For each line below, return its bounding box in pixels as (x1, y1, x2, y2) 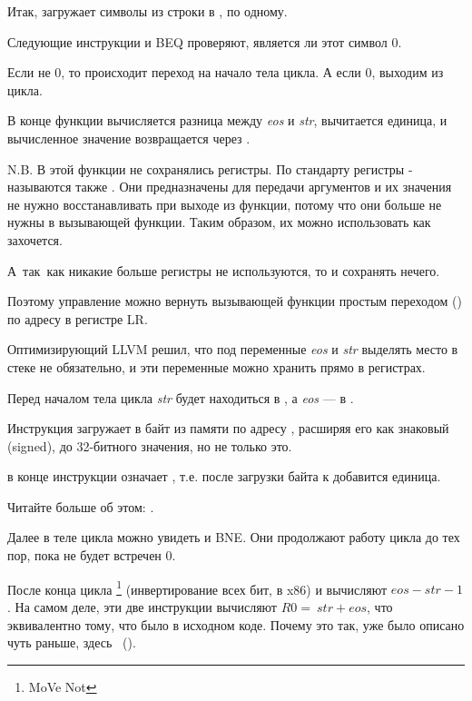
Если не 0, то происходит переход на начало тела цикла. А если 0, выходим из (7, 63, 444, 82)
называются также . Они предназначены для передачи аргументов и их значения (7, 177, 452, 196)
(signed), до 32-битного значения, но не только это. (7, 436, 292, 455)
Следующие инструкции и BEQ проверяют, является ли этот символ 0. (7, 32, 402, 51)
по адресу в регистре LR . (7, 309, 148, 328)
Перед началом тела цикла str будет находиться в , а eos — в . (7, 388, 354, 407)
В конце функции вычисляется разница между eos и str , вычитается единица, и (7, 111, 447, 130)
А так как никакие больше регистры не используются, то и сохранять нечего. (7, 261, 440, 280)
